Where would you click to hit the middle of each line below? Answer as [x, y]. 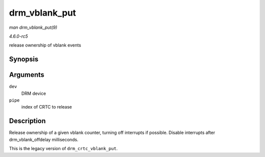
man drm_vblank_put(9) [33, 27]
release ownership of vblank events [45, 45]
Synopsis [24, 59]
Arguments [27, 75]
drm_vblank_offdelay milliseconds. [44, 139]
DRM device [34, 93]
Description [27, 121]
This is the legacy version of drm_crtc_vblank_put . [63, 149]
